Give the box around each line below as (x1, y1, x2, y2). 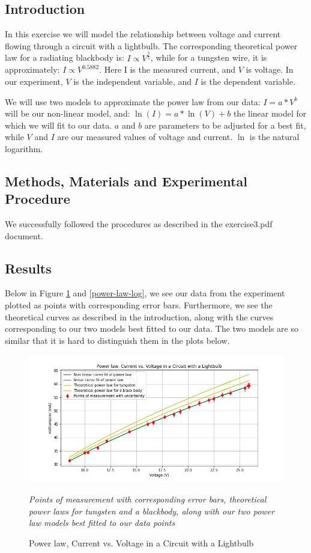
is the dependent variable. (201, 75, 296, 87)
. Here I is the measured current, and (99, 63, 236, 76)
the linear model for (233, 107, 307, 120)
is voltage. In (246, 63, 294, 76)
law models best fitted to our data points (29, 516, 175, 529)
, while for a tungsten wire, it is (150, 51, 267, 64)
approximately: (5, 63, 60, 76)
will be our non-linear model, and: (5, 107, 130, 120)
